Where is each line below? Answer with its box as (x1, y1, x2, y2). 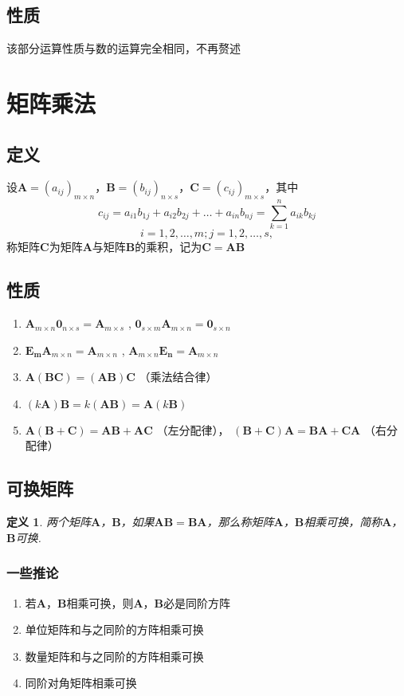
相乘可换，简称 (304, 513, 382, 530)
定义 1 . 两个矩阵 (6, 513, 91, 530)
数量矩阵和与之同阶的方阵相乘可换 (25, 647, 204, 664)
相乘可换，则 (66, 594, 134, 611)
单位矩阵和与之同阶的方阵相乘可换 (25, 621, 204, 638)
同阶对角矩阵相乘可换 (25, 674, 137, 691)
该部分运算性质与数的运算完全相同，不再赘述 (6, 40, 241, 57)
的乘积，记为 (135, 238, 202, 255)
